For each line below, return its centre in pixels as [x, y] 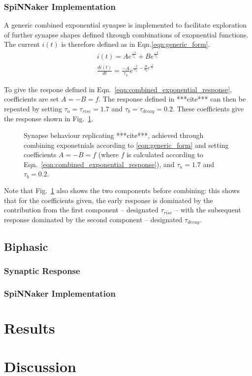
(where [108, 154]
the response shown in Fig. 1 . [49, 119]
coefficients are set [31, 99]
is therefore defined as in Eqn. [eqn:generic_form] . [136, 44]
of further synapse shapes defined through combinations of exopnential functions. [126, 34]
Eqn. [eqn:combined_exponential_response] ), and [99, 164]
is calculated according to [165, 154]
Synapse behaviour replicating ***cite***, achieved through [114, 135]
